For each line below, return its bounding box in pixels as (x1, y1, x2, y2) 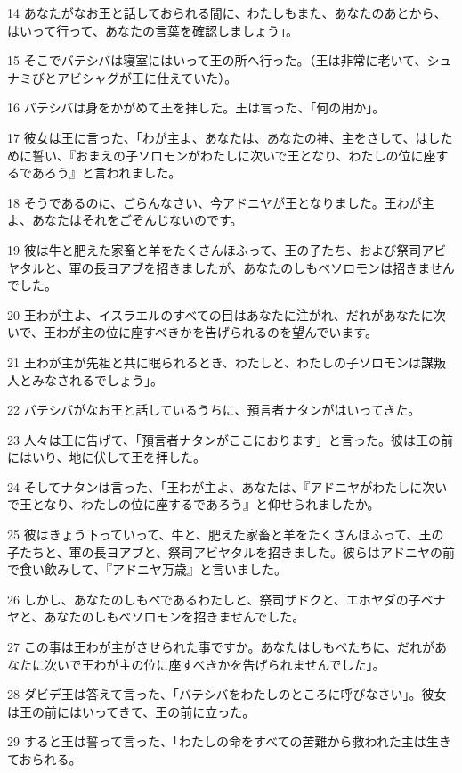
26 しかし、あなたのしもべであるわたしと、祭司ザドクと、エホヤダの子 (7, 589, 421, 608)
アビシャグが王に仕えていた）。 (56, 68, 238, 86)
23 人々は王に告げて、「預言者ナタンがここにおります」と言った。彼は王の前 (7, 430, 453, 448)
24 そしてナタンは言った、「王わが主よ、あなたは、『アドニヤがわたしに (7, 477, 423, 496)
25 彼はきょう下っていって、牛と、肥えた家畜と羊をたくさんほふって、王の (7, 525, 444, 544)
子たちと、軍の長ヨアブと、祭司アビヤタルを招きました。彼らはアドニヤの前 (7, 542, 455, 561)
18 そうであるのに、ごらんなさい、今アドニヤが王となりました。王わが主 (7, 193, 434, 211)
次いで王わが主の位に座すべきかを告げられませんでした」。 (44, 654, 385, 673)
